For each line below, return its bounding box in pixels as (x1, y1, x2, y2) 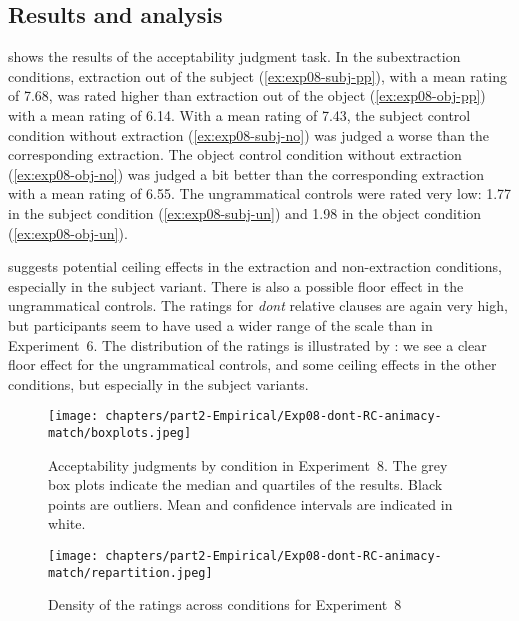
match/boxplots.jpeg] (48, 425, 192, 440)
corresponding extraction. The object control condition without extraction (8, 144, 462, 165)
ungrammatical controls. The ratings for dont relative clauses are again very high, (8, 295, 508, 316)
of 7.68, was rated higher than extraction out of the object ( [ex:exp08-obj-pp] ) (8, 85, 486, 106)
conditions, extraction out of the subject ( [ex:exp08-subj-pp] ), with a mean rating (8, 65, 507, 86)
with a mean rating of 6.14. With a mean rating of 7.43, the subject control (8, 104, 471, 125)
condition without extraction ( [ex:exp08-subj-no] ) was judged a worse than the (8, 124, 490, 145)
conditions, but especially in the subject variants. (8, 373, 309, 394)
